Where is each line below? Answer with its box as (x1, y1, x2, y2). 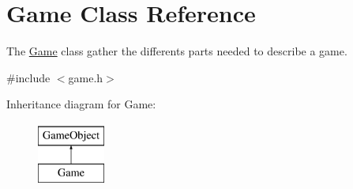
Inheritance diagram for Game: (6, 96, 156, 112)
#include (6, 69, 51, 85)
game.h (68, 69, 103, 85)
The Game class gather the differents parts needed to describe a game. (6, 43, 347, 59)
